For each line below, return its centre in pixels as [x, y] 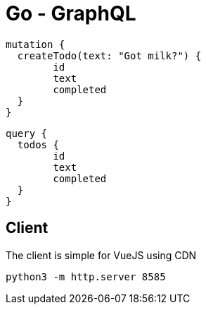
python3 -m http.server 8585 [86, 276]
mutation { [36, 44]
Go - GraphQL [71, 13]
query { [27, 133]
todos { [38, 144]
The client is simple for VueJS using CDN [101, 255]
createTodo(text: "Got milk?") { [109, 55]
